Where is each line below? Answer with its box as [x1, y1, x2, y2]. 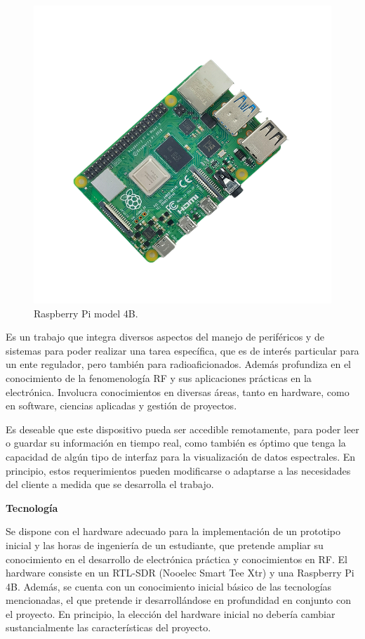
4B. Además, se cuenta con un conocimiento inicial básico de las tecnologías [6, 579, 332, 593]
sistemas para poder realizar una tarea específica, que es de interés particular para [6, 343, 359, 357]
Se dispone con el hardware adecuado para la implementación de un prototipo [6, 524, 341, 539]
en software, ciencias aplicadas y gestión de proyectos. [6, 398, 237, 413]
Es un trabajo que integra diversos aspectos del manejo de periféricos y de [6, 329, 324, 344]
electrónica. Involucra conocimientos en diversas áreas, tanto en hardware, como [6, 384, 350, 399]
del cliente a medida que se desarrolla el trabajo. [6, 477, 214, 492]
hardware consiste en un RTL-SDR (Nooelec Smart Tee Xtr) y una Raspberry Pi [6, 565, 354, 580]
